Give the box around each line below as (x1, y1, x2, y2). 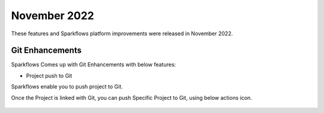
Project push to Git (26, 72, 73, 79)
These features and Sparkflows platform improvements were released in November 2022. (11, 30, 233, 37)
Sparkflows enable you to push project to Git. (11, 83, 123, 90)
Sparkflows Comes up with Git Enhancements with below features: (11, 61, 176, 68)
